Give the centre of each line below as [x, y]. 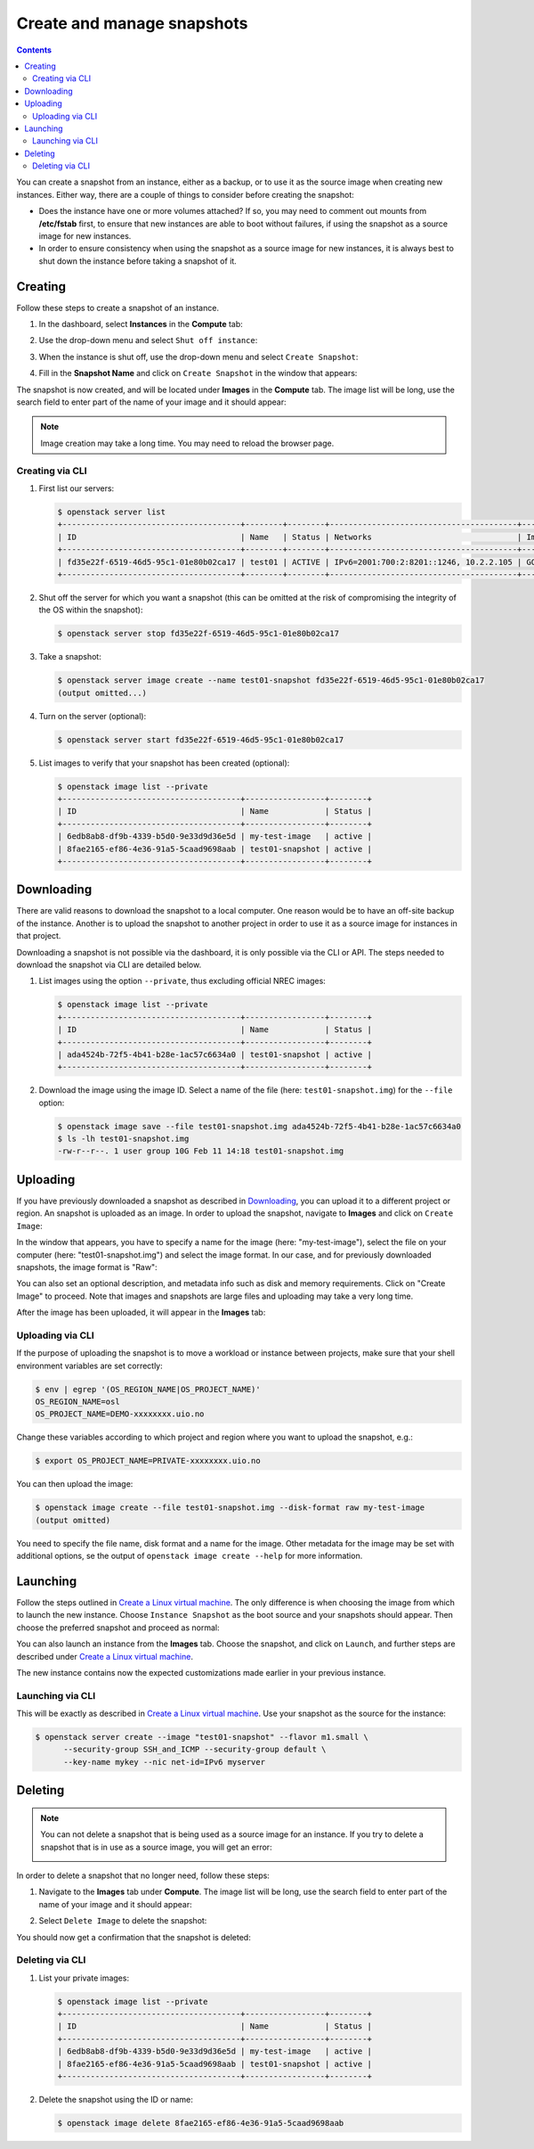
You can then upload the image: [75, 1484]
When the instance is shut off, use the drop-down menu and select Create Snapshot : [198, 357]
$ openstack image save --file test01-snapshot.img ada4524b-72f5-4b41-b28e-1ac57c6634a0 [259, 1126]
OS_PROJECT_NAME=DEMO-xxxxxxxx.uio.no [120, 1414]
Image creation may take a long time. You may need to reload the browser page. [187, 443]
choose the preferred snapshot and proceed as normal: [118, 1628]
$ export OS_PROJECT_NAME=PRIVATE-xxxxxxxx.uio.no [148, 1461]
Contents [34, 50]
